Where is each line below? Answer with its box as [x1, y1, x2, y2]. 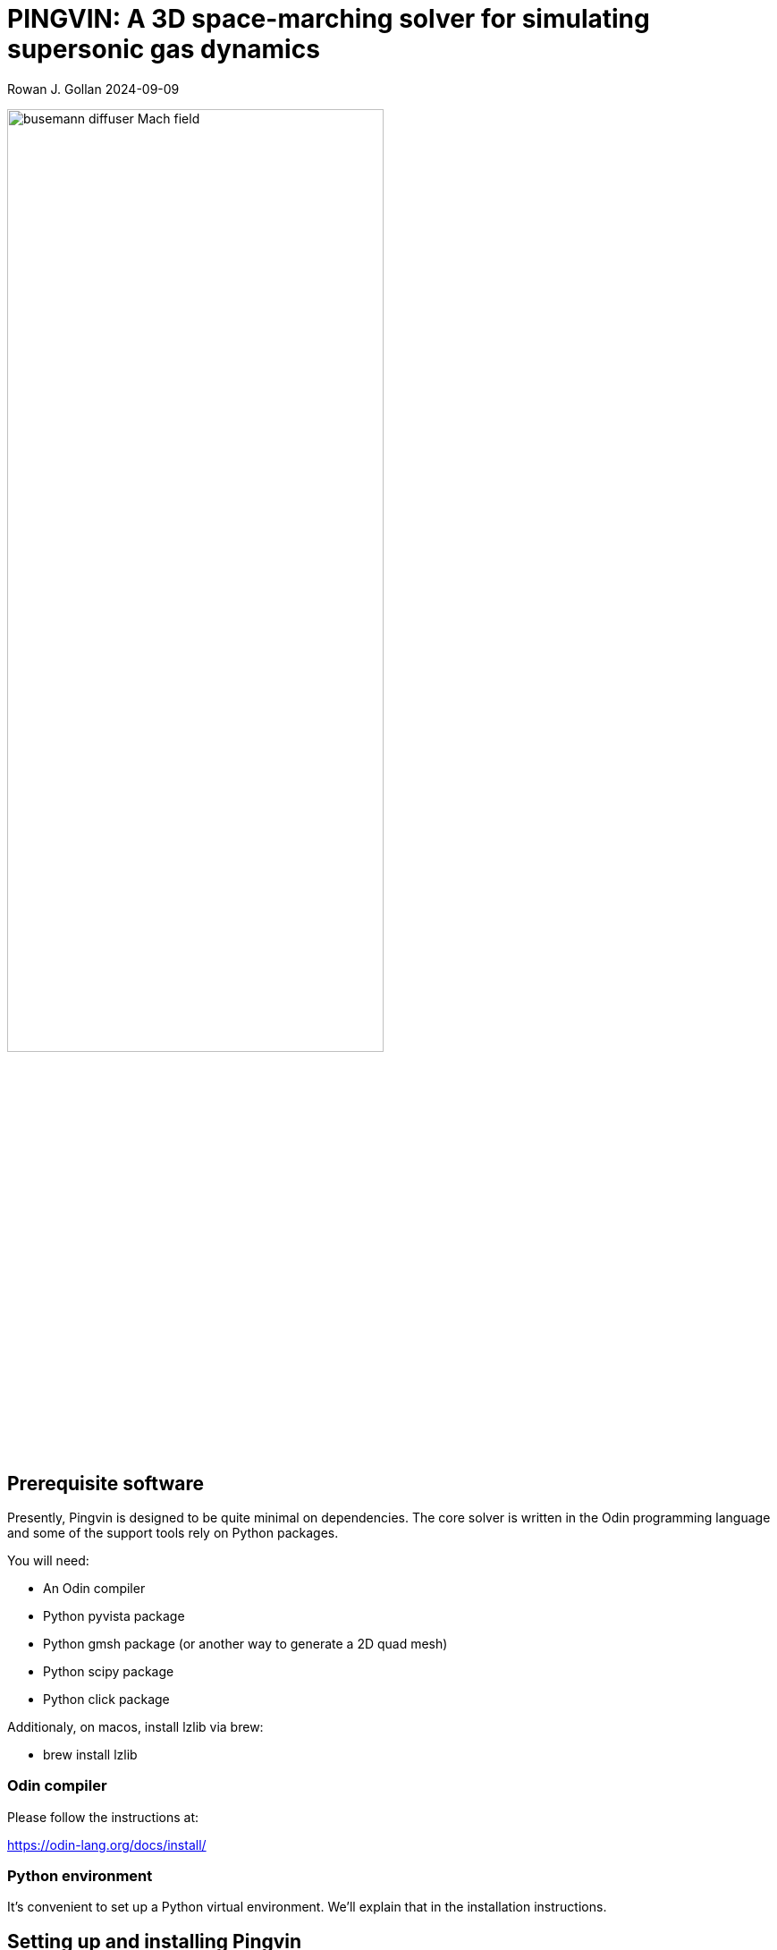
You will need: [7, 1552, 89, 1568]
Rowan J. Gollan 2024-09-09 [7, 81, 180, 97]
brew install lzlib [43, 1746, 138, 1762]
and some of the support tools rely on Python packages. [7, 1524, 339, 1540]
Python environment [7, 1867, 153, 1886]
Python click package [43, 1691, 170, 1707]
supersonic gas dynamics [7, 34, 320, 64]
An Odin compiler [43, 1580, 146, 1596]
